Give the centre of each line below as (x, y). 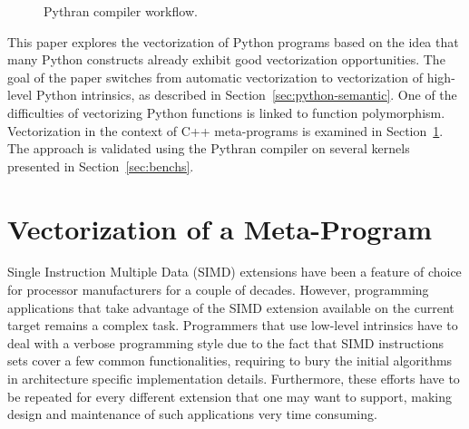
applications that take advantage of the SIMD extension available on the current (231, 307)
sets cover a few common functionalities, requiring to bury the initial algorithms (230, 361)
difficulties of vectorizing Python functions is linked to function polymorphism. (226, 112)
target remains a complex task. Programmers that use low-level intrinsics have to (233, 325)
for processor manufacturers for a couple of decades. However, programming (218, 290)
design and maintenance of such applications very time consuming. (192, 414)
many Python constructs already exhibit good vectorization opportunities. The (226, 59)
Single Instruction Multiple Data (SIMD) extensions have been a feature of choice (234, 272)
